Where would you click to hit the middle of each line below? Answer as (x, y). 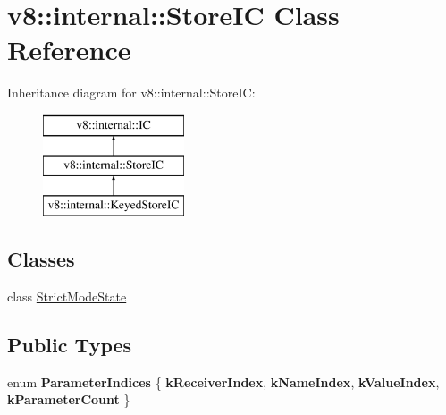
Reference (69, 50)
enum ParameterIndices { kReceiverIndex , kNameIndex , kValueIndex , (223, 381)
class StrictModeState (67, 296)
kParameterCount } (69, 399)
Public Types (70, 345)
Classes (41, 259)
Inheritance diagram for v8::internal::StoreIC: (131, 93)
